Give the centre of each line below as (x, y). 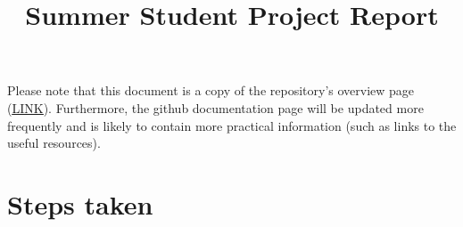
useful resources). (54, 143)
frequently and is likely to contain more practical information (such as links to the (232, 125)
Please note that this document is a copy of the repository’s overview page (211, 90)
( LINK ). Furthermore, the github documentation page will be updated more (215, 107)
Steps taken (80, 203)
